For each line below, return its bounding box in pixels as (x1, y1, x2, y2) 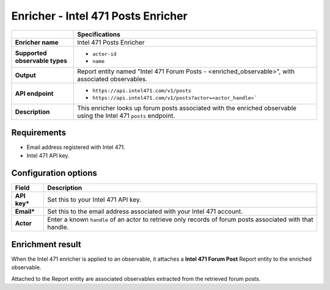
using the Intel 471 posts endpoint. (77, 111, 175, 120)
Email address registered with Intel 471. (26, 143, 125, 151)
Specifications (77, 30, 120, 38)
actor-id (92, 51, 117, 57)
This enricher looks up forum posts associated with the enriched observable (77, 104, 296, 112)
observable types (15, 56, 67, 65)
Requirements (11, 127, 67, 137)
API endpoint (15, 89, 54, 98)
